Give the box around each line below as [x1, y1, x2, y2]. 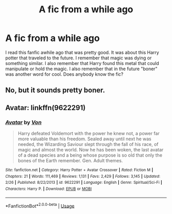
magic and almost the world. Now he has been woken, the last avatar [17, 147, 164, 153]
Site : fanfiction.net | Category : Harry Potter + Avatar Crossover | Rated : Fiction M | [5, 167, 154, 173]
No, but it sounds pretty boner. [5, 86, 105, 95]
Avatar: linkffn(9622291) [5, 103, 86, 112]
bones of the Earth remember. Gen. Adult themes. [17, 158, 123, 164]
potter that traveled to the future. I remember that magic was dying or [5, 55, 152, 61]
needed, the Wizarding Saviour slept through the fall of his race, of [17, 141, 159, 147]
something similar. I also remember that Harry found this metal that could [5, 60, 160, 66]
